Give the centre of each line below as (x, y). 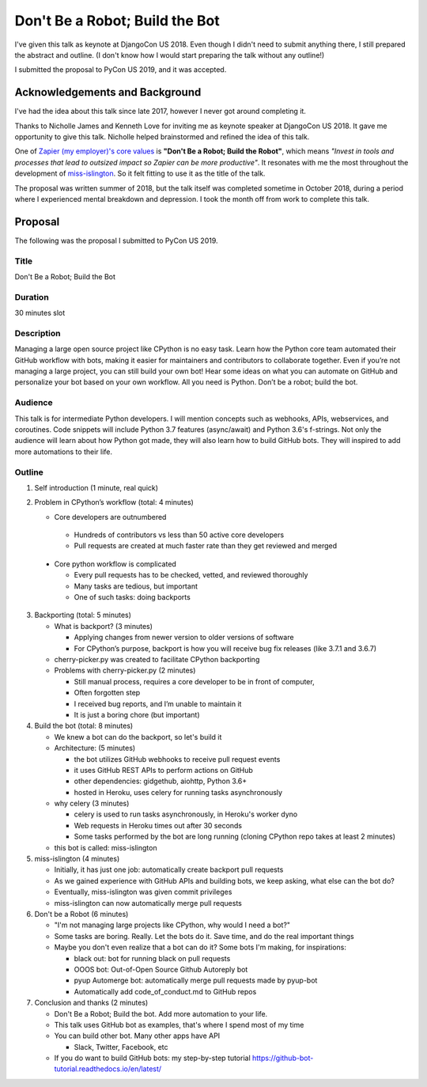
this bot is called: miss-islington (106, 847)
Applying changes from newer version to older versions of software (184, 638)
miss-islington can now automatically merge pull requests (148, 903)
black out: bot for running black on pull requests (152, 958)
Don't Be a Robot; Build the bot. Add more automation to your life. (161, 1013)
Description (38, 333)
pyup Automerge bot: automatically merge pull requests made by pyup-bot (196, 980)
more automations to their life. (64, 452)
